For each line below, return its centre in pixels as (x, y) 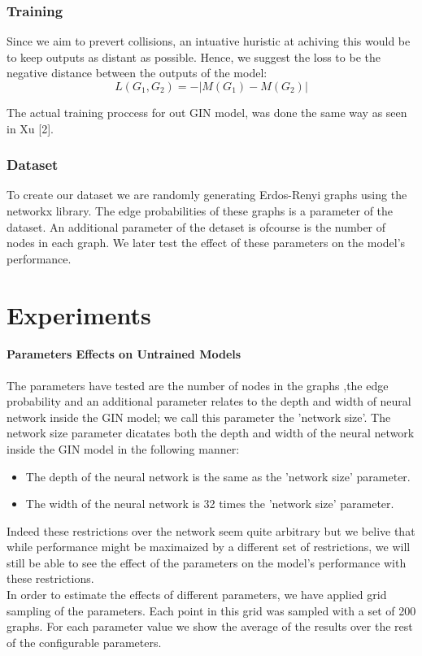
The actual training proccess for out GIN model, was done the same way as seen (207, 112)
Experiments (79, 314)
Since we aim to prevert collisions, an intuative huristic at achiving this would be (209, 41)
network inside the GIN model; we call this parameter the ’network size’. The (199, 417)
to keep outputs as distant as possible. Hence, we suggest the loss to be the (194, 56)
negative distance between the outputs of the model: (137, 73)
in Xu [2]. (30, 128)
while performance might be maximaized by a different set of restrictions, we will (209, 547)
